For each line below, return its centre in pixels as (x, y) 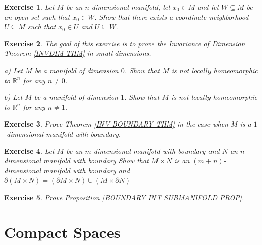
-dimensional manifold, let (129, 7)
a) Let (14, 70)
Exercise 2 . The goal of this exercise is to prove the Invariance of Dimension (125, 43)
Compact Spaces (62, 232)
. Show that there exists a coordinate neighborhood (172, 16)
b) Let (13, 97)
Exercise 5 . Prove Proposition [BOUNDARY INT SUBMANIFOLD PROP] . (124, 197)
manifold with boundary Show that (96, 161)
